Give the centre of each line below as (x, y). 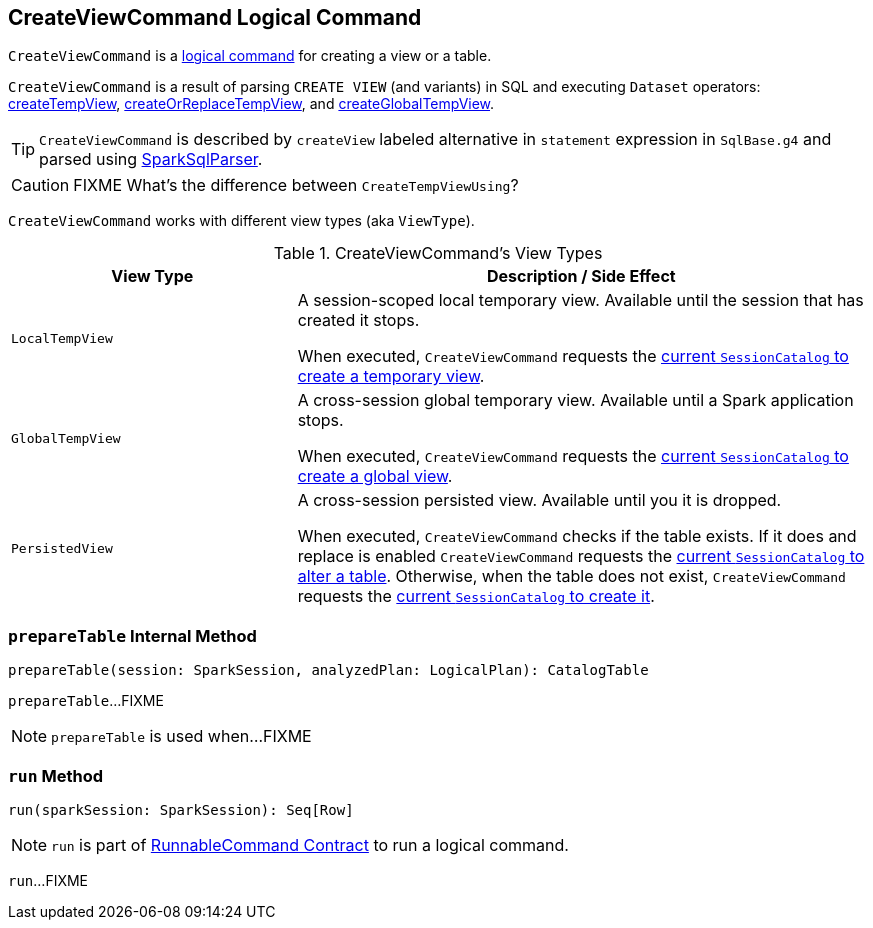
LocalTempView (62, 338)
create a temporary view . (391, 376)
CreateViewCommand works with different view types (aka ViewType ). (241, 221)
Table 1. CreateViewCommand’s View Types (438, 253)
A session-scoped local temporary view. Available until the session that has (580, 300)
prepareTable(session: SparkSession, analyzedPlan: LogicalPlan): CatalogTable (328, 670)
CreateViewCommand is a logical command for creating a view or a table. (250, 56)
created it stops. (358, 320)
